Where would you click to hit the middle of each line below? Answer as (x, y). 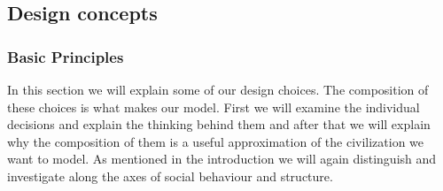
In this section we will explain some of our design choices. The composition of (218, 89)
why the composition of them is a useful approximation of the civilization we (216, 141)
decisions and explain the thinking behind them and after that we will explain (219, 124)
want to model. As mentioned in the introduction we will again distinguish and (222, 159)
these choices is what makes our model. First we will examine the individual (214, 107)
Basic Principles (66, 56)
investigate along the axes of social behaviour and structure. (170, 176)
